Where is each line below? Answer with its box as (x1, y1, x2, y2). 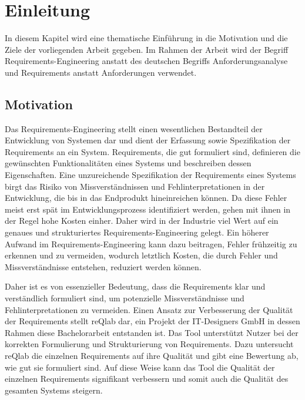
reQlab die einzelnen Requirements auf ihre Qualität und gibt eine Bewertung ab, (5, 349, 299, 361)
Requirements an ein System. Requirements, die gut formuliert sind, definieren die (5, 145, 300, 157)
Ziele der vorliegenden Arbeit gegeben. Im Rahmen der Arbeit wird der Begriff (5, 43, 289, 55)
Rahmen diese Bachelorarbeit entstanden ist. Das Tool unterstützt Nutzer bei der (5, 326, 299, 338)
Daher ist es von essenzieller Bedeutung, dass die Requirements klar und (5, 280, 266, 293)
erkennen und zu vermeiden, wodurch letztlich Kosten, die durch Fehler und (5, 249, 278, 261)
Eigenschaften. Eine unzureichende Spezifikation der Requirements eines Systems (5, 169, 296, 181)
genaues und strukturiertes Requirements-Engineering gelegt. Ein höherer (5, 226, 269, 238)
